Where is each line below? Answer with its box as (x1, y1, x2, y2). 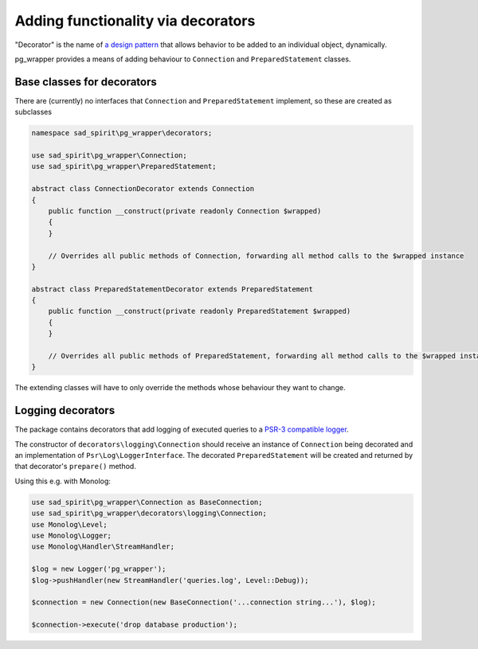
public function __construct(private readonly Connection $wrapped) (48, 206, 322, 215)
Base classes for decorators (14, 75, 157, 88)
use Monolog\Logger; (31, 531, 112, 541)
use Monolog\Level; (31, 520, 108, 529)
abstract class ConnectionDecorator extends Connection (31, 184, 255, 194)
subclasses (14, 108, 52, 117)
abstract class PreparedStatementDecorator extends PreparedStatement (31, 284, 314, 294)
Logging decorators (14, 404, 116, 417)
